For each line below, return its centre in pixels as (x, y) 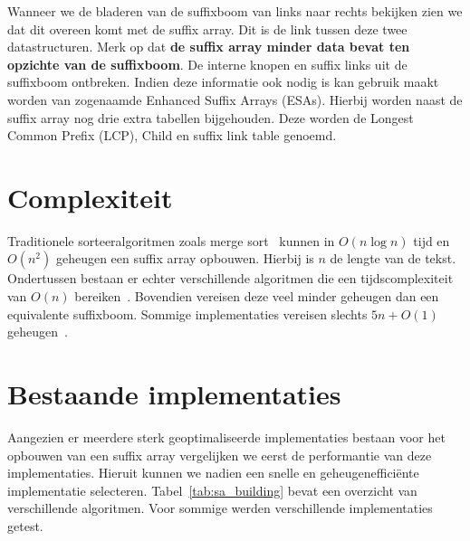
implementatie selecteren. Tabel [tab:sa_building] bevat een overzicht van (212, 490)
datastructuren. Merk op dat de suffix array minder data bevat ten (209, 47)
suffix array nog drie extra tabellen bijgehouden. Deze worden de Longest (211, 117)
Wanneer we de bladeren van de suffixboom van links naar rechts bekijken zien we (235, 11)
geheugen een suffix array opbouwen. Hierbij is (185, 258)
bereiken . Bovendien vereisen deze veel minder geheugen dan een (257, 296)
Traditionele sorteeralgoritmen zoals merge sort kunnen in (171, 240)
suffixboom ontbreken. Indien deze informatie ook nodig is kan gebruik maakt (223, 82)
